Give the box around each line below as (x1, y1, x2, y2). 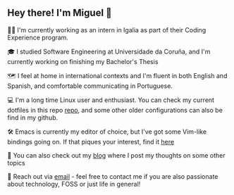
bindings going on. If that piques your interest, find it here (7, 137, 175, 146)
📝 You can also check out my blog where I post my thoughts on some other (7, 151, 226, 159)
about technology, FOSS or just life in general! (7, 180, 141, 188)
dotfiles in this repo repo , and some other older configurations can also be (7, 106, 223, 114)
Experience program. (7, 33, 69, 42)
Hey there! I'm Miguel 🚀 (7, 7, 113, 19)
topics (7, 158, 26, 167)
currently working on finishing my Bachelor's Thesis (7, 57, 159, 65)
